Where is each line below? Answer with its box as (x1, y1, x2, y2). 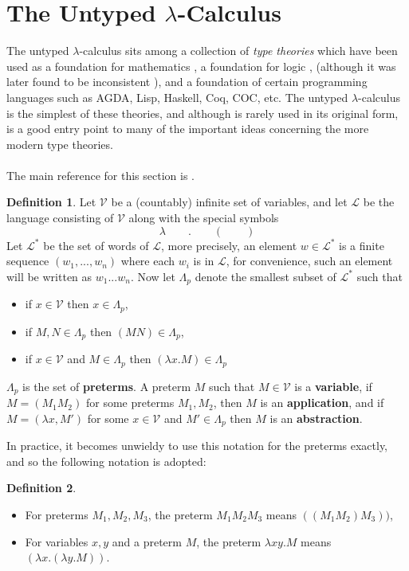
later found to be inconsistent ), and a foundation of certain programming (6, 73, 368, 90)
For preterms (25, 506, 88, 522)
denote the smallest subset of (195, 268, 336, 284)
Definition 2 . (6, 479, 77, 496)
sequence (6, 252, 49, 269)
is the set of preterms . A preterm (22, 377, 191, 394)
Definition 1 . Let (6, 194, 96, 210)
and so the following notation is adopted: (6, 452, 206, 469)
